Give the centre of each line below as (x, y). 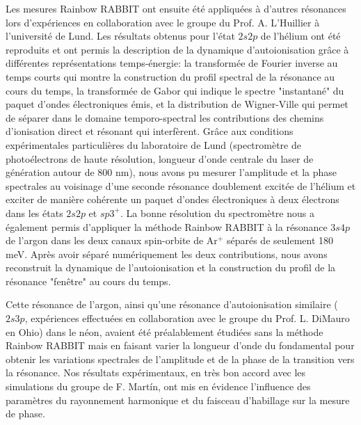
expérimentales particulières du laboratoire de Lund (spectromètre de (153, 144)
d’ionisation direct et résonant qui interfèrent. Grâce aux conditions (150, 131)
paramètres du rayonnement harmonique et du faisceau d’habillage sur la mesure (178, 400)
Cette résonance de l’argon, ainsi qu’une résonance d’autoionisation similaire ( (172, 304)
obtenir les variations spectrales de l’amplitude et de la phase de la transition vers (180, 359)
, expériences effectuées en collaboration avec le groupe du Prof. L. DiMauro (187, 318)
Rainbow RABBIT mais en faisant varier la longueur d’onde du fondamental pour (180, 345)
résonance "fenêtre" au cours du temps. (88, 281)
